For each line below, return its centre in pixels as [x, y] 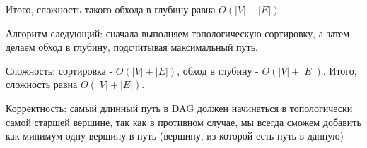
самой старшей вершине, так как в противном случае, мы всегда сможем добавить [183, 122]
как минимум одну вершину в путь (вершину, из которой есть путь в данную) [175, 136]
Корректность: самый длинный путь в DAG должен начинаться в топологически [179, 107]
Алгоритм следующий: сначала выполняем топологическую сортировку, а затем [178, 33]
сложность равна [42, 84]
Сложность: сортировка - [59, 70]
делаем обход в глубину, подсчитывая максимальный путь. [132, 47]
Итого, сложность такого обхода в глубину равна [111, 9]
